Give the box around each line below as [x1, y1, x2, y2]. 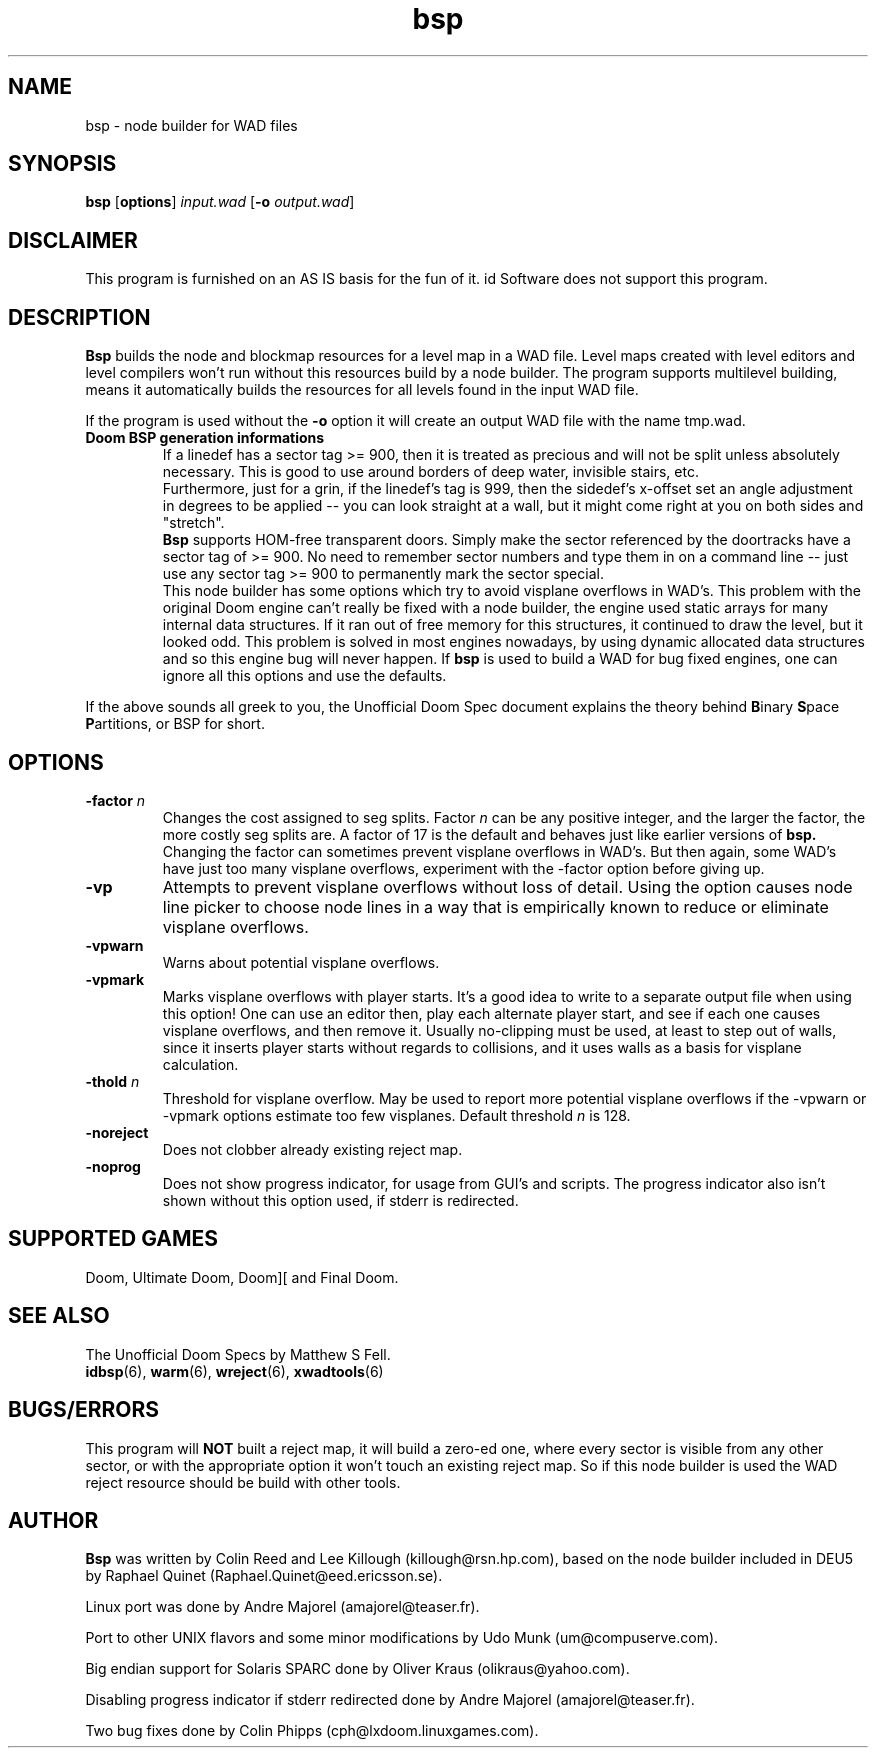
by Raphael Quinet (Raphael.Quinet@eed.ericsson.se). [85, 1567, 443, 1585]
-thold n [85, 1072, 140, 1090]
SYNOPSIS [8, 151, 117, 177]
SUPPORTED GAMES [8, 1226, 219, 1252]
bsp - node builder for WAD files [85, 116, 298, 134]
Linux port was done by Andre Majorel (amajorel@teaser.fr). [85, 1598, 480, 1616]
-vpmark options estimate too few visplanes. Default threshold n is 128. [162, 1106, 631, 1124]
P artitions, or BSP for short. [85, 715, 265, 733]
